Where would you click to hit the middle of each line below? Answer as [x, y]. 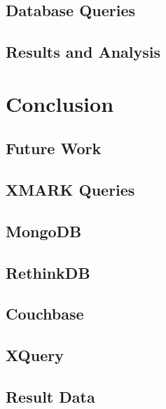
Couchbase [45, 314]
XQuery [35, 355]
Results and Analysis [83, 52]
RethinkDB [48, 272]
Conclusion [60, 103]
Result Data [50, 397]
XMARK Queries [70, 190]
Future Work [54, 148]
